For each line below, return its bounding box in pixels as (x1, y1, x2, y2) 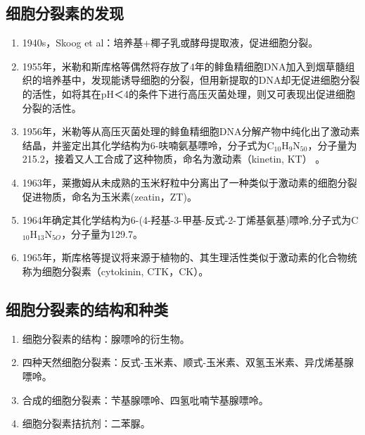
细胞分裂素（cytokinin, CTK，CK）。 (41, 263, 209, 278)
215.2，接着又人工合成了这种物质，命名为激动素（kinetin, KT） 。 (22, 151, 326, 166)
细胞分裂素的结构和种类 (6, 298, 168, 320)
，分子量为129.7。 (61, 226, 143, 241)
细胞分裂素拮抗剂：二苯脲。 (22, 416, 151, 431)
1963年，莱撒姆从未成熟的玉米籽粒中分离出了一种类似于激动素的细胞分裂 (22, 175, 357, 189)
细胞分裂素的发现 (6, 2, 124, 24)
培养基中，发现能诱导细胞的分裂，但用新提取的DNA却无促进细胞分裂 (41, 72, 360, 87)
